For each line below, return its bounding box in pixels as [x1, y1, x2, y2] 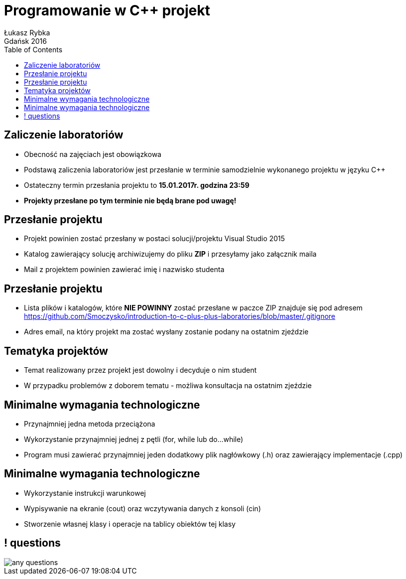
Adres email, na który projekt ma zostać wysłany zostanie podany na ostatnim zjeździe [24, 327, 309, 336]
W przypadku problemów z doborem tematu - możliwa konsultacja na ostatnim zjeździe [24, 381, 312, 390]
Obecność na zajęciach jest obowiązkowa [24, 149, 161, 158]
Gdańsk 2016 [4, 36, 47, 45]
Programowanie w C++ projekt [4, 2, 210, 19]
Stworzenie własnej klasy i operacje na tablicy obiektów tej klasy [24, 519, 236, 528]
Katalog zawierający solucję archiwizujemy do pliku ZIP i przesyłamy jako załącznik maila [24, 250, 317, 259]
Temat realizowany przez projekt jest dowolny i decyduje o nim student [24, 366, 257, 375]
